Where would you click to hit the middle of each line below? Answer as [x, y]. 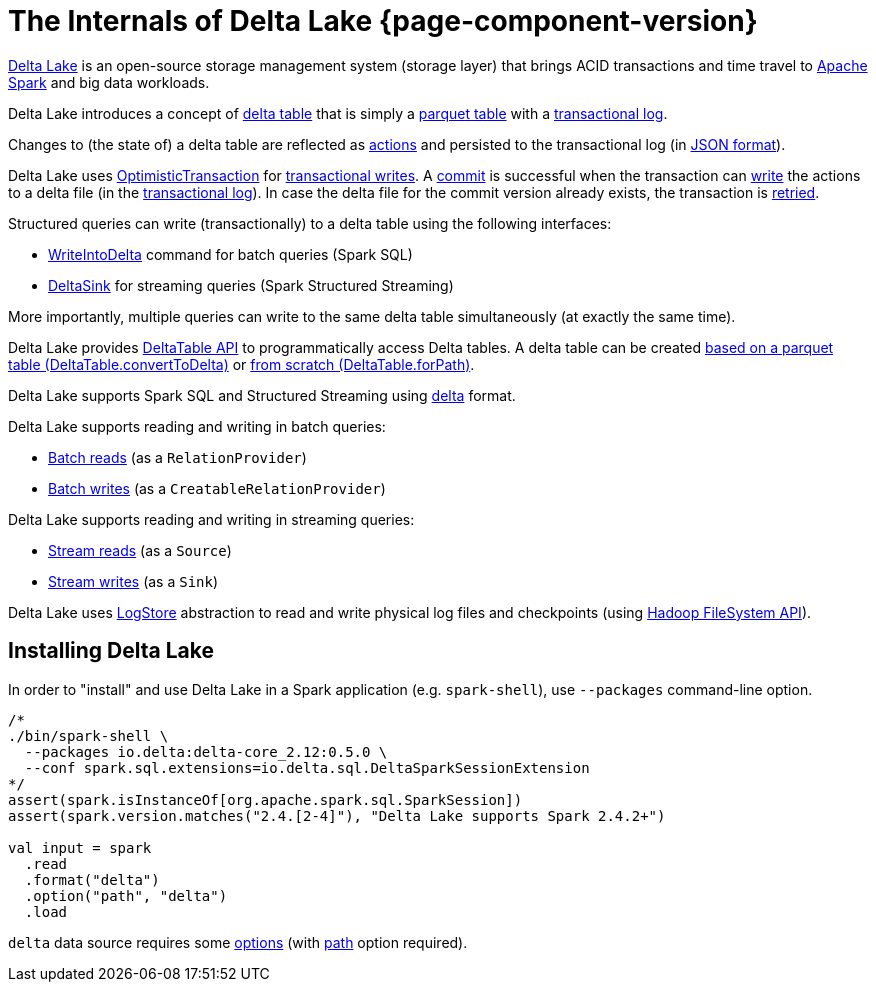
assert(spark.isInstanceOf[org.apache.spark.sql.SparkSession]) [265, 799]
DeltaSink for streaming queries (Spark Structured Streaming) [251, 285]
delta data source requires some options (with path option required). [238, 942]
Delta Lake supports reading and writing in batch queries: [197, 426]
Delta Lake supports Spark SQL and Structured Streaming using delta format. [262, 395]
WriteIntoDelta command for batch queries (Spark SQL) [230, 254]
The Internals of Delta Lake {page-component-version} [383, 21]
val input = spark [80, 847]
